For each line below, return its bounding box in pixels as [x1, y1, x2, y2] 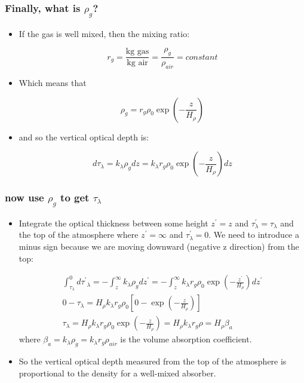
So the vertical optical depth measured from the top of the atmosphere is [19, 355, 287, 367]
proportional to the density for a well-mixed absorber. [19, 366, 216, 379]
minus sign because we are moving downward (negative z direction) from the [19, 240, 299, 252]
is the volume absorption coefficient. [120, 333, 252, 345]
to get [60, 190, 90, 205]
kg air [127, 59, 148, 68]
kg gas [125, 47, 149, 56]
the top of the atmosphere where [19, 228, 139, 241]
